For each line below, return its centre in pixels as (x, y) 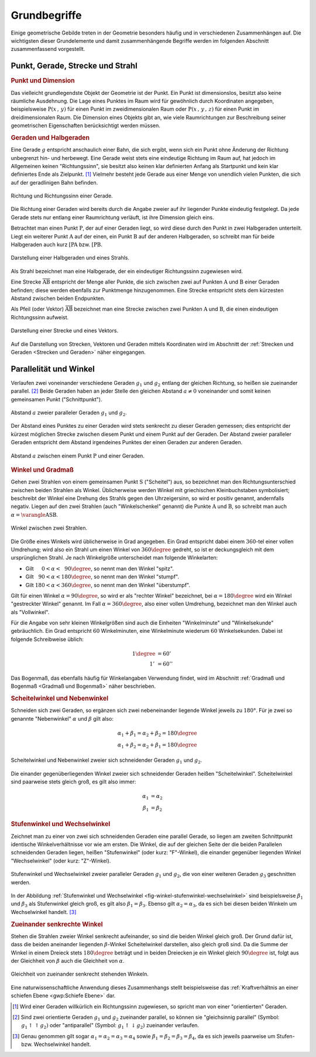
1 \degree (144, 654)
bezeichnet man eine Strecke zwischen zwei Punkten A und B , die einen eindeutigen (176, 309)
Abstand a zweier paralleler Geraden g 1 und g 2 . (69, 413)
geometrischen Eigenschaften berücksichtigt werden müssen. (86, 125)
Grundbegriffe (46, 15)
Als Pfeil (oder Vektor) (37, 309)
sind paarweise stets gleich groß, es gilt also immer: (73, 782)
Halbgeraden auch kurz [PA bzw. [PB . (56, 245)
